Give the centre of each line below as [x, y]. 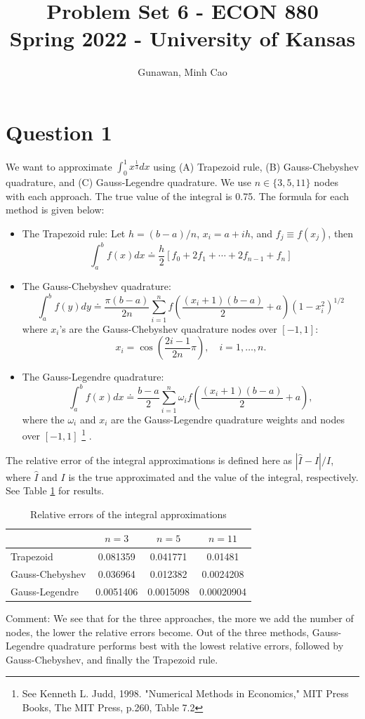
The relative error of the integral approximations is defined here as [149, 460]
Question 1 [59, 132]
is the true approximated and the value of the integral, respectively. [213, 476]
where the [43, 419]
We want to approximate [59, 166]
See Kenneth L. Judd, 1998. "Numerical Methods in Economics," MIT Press [185, 693]
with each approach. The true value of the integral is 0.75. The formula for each [178, 196]
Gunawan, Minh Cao [182, 72]
